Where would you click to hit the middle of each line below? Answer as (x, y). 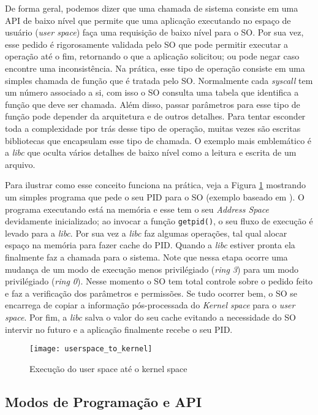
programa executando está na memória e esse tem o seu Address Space (137, 209)
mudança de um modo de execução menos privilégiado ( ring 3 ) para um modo (152, 269)
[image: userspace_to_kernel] (91, 349)
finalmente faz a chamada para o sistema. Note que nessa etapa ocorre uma (146, 257)
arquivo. (20, 164)
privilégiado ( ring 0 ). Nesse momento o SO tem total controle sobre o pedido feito (159, 281)
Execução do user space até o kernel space (108, 368)
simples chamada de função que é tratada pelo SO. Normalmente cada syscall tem (159, 80)
